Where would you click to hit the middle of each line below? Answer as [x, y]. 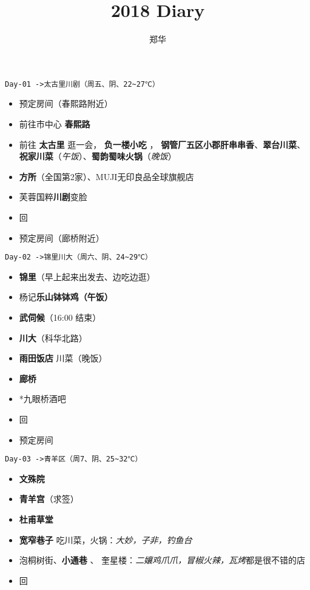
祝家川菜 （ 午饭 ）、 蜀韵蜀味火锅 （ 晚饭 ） [98, 156]
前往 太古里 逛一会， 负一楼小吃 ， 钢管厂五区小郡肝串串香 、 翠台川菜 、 [162, 144]
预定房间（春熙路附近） [66, 103]
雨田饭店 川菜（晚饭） [63, 358]
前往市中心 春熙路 [55, 123]
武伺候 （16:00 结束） [60, 317]
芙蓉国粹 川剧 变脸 [53, 197]
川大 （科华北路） [53, 337]
